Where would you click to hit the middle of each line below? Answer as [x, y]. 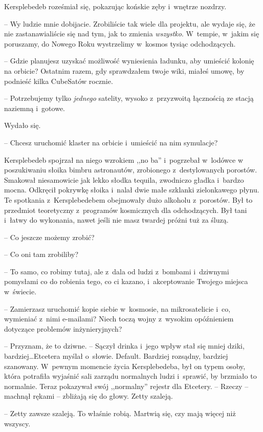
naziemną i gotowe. [35, 108]
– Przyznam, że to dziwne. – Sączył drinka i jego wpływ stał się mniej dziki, [124, 346]
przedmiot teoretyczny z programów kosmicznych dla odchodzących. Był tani [126, 210]
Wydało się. [23, 125]
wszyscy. [17, 423]
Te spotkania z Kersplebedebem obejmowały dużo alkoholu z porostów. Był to [128, 199]
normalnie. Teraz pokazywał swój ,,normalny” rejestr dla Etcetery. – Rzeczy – [126, 386]
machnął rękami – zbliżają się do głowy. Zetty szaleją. [89, 396]
